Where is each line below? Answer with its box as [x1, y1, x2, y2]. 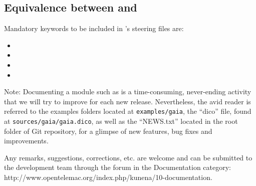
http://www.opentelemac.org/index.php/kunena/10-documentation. [4, 172, 212, 182]
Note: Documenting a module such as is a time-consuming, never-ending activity [4, 86, 251, 97]
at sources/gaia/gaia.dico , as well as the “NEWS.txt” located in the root [4, 116, 238, 126]
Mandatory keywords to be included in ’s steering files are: [4, 23, 184, 34]
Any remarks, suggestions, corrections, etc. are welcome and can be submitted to [4, 152, 252, 162]
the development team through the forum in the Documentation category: [4, 162, 231, 172]
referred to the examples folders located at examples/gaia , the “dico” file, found [4, 106, 251, 116]
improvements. [4, 135, 49, 146]
